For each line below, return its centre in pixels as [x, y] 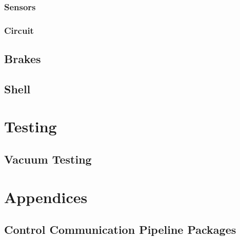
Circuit [19, 30]
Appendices [46, 197]
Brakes [23, 59]
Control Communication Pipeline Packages [120, 229]
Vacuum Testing [48, 159]
